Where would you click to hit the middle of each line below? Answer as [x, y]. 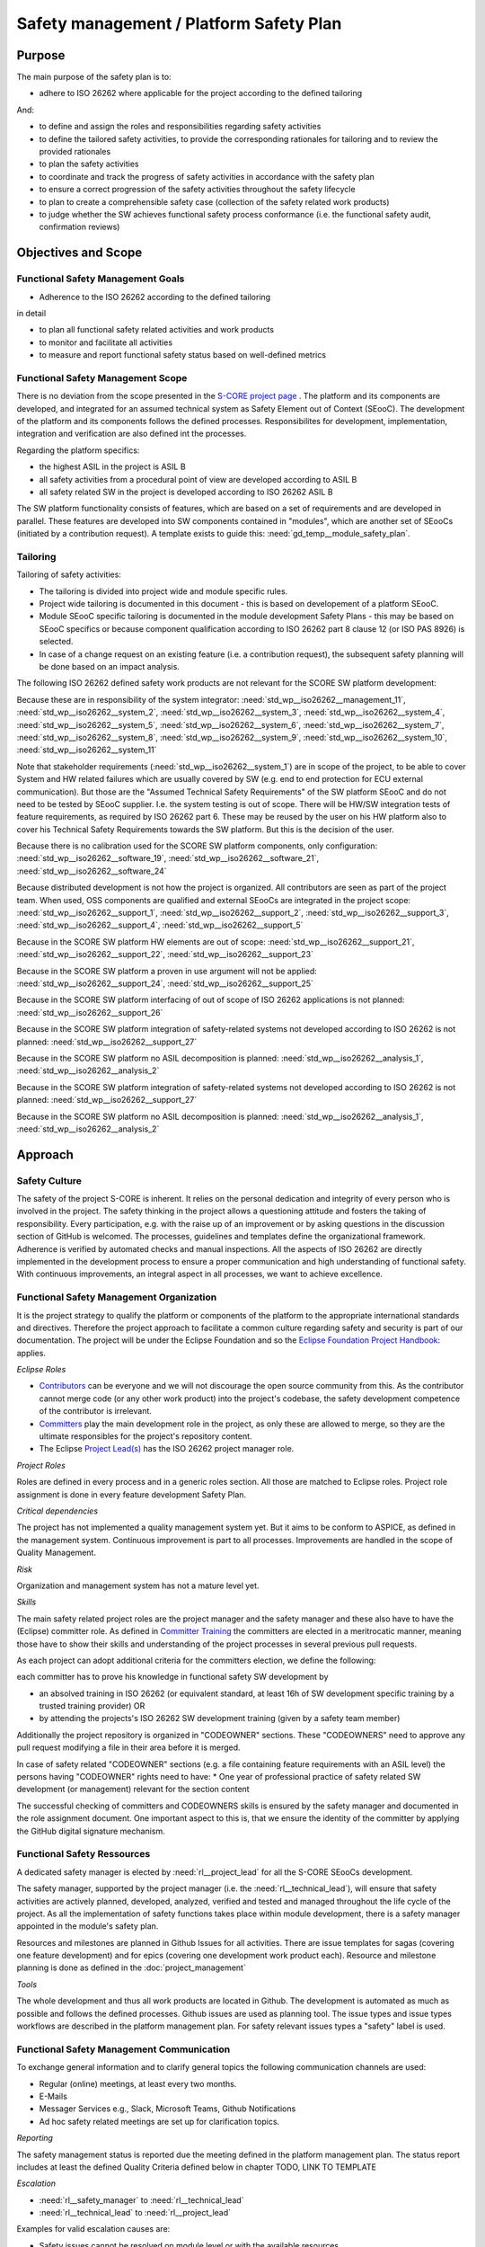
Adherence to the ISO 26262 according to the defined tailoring [155, 297]
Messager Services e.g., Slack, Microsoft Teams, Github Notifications [168, 2109]
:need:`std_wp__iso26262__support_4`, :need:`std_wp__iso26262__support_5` [160, 925]
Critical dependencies [57, 1511]
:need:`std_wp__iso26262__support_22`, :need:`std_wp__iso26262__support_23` [165, 955]
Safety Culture [49, 1180]
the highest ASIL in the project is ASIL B [112, 466]
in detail [31, 313]
